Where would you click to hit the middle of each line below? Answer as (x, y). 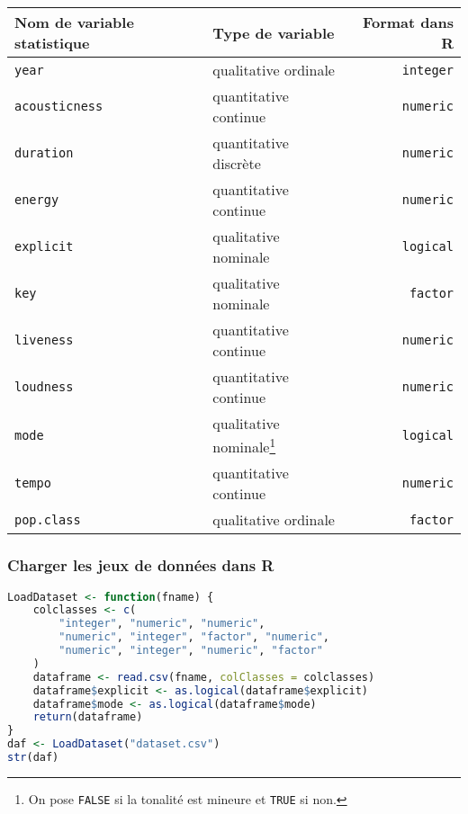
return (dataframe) (88, 717)
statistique (52, 43)
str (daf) (33, 758)
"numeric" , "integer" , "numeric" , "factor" (191, 651)
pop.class (48, 519)
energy (37, 200)
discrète (237, 163)
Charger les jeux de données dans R (141, 565)
